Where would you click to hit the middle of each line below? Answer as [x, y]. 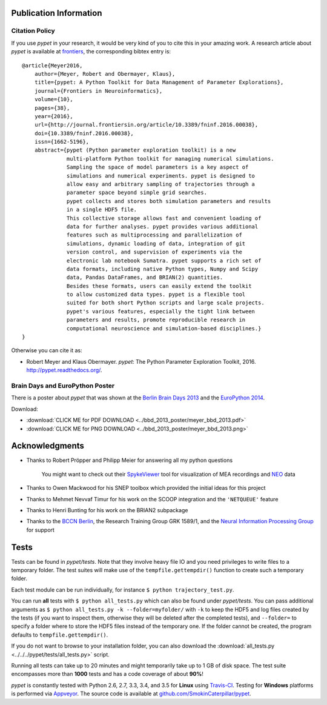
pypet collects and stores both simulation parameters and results [169, 201]
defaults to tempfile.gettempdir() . [60, 635]
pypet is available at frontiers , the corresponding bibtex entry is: [91, 52]
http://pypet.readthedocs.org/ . [64, 370]
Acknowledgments [48, 446]
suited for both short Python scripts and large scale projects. [166, 303]
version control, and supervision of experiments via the [154, 252]
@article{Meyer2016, [52, 65]
